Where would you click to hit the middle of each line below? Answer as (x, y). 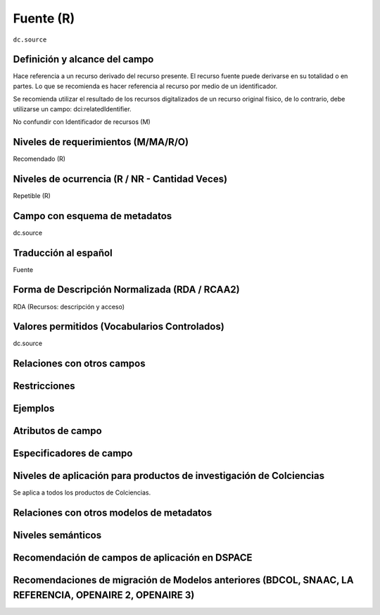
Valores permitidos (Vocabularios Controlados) (119, 327)
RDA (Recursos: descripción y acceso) (69, 306)
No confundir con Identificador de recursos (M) (82, 122)
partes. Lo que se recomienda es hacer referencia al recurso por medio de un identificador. (145, 86)
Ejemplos (34, 409)
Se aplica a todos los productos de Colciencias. (82, 492)
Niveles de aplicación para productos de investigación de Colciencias (169, 476)
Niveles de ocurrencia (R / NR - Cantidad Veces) (120, 179)
